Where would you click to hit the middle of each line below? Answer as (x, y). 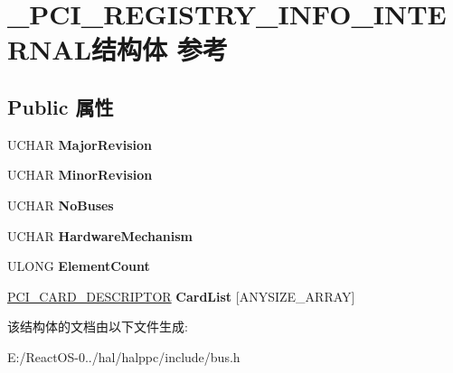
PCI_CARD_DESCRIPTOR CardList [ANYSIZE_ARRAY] (181, 296)
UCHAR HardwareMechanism (100, 235)
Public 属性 (61, 106)
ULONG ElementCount (79, 266)
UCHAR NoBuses (61, 205)
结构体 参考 (160, 49)
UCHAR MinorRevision (80, 175)
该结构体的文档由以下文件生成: (98, 326)
